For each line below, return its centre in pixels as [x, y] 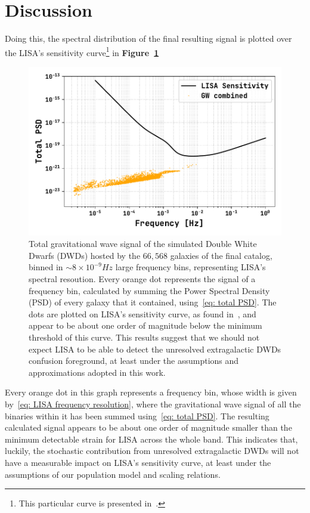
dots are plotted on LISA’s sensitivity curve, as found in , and [142, 313]
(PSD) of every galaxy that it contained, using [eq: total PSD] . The [153, 302]
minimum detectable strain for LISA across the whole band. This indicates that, [151, 439]
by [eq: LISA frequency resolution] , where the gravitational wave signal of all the [153, 404]
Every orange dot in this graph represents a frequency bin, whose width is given [151, 392]
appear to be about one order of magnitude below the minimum [145, 325]
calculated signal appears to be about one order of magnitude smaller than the [148, 427]
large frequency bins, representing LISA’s [190, 267]
